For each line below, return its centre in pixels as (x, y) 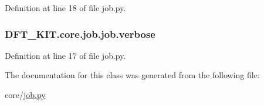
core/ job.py (25, 94)
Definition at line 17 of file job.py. (65, 55)
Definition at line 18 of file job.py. (65, 8)
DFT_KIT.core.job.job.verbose (80, 34)
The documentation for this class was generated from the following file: (132, 75)
